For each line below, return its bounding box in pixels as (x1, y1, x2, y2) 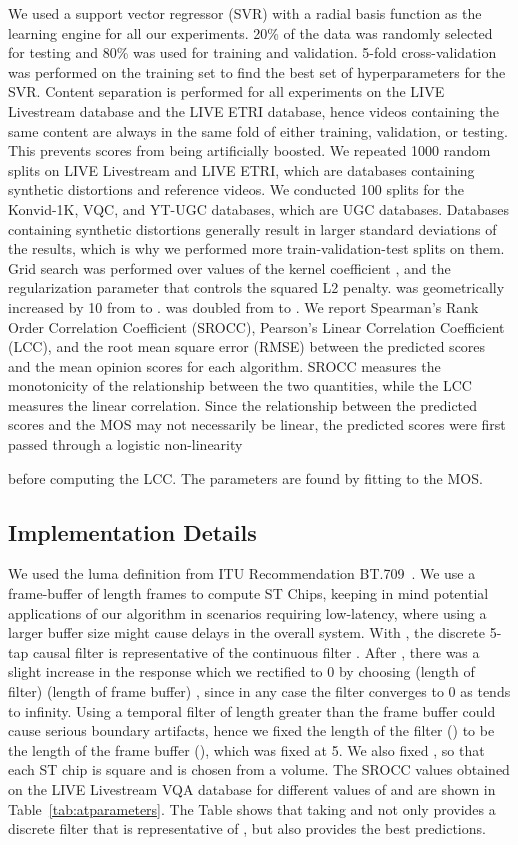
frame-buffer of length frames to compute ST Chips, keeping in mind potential (8, 583, 489, 604)
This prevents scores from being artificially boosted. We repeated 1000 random (8, 140, 491, 161)
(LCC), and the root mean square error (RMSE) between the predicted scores (8, 336, 486, 357)
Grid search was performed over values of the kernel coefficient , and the (8, 257, 451, 278)
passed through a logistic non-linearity (8, 434, 243, 455)
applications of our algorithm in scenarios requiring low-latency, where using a (8, 602, 487, 623)
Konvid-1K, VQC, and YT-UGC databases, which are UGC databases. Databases (8, 198, 509, 219)
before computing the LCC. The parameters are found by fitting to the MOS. (8, 467, 483, 488)
